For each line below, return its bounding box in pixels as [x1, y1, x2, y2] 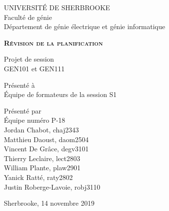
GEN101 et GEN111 [4, 63, 65, 73]
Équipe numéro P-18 [4, 115, 66, 125]
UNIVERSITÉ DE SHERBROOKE [4, 2, 110, 12]
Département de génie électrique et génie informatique [4, 21, 166, 32]
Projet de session [4, 54, 54, 64]
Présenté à [4, 80, 35, 90]
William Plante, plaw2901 [4, 162, 81, 173]
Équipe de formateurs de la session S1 [4, 89, 117, 99]
